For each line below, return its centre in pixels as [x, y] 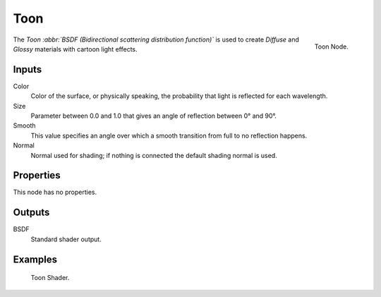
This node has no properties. [55, 192]
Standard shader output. [66, 239]
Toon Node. [331, 47]
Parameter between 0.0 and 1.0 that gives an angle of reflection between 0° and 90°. [153, 116]
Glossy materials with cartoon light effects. [75, 49]
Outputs [31, 213]
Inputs [28, 69]
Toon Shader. [50, 278]
